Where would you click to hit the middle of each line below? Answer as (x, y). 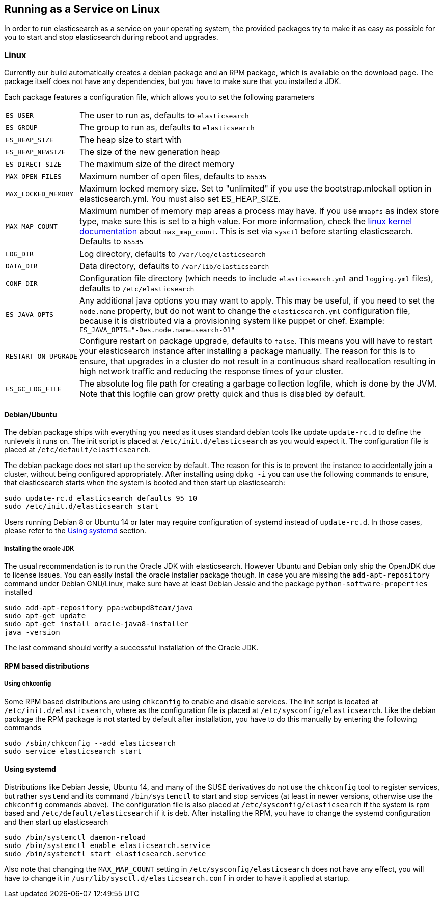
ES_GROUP (22, 127)
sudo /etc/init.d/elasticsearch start (81, 507)
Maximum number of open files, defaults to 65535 (173, 176)
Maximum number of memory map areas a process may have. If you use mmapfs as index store (259, 211)
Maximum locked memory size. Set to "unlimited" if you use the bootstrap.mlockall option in (255, 189)
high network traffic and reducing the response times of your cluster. (211, 372)
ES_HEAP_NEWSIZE (36, 152)
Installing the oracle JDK (39, 548)
